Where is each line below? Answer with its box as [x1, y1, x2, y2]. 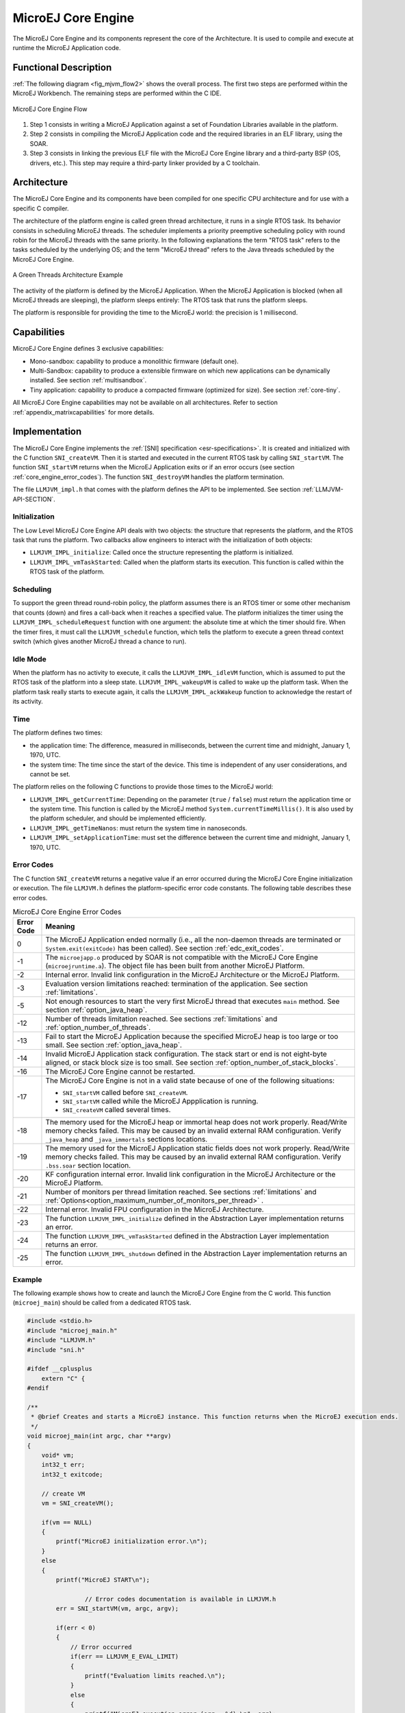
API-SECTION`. [12, 495, 56, 503]
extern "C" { [41, 1375, 86, 1382]
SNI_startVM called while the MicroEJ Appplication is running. [62, 1096, 259, 1106]
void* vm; [41, 1451, 75, 1459]
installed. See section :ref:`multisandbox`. [29, 376, 147, 384]
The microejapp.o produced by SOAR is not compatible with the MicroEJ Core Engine [45, 952, 318, 962]
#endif [27, 1384, 49, 1392]
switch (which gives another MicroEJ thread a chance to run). [12, 637, 187, 645]
